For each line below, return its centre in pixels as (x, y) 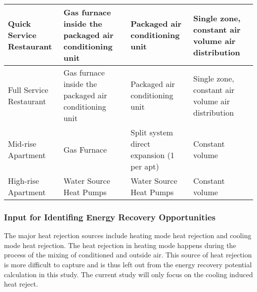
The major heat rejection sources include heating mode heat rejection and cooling (128, 235)
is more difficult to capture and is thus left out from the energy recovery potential (128, 264)
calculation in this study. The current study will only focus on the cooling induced (128, 274)
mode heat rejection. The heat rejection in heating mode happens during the (120, 245)
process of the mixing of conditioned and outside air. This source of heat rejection (128, 255)
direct (141, 144)
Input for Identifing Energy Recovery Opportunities (110, 217)
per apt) (145, 166)
